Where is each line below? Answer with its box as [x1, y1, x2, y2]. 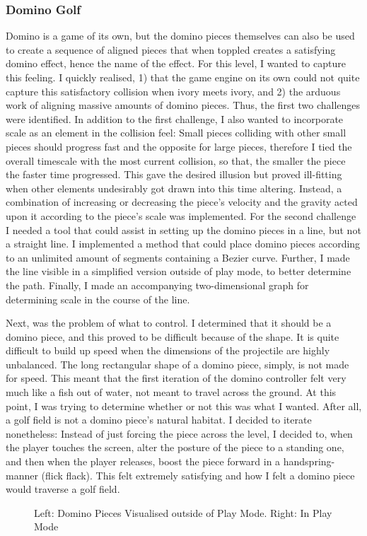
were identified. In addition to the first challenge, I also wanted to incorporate [6, 111, 344, 126]
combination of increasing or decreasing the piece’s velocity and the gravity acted [6, 194, 358, 209]
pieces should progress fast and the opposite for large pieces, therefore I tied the [6, 139, 352, 153]
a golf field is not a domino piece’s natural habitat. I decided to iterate [6, 412, 312, 427]
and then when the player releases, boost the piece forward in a [6, 454, 281, 469]
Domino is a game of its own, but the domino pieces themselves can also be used [6, 28, 355, 43]
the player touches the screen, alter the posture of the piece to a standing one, [6, 440, 344, 455]
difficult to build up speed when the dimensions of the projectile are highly [6, 343, 330, 358]
